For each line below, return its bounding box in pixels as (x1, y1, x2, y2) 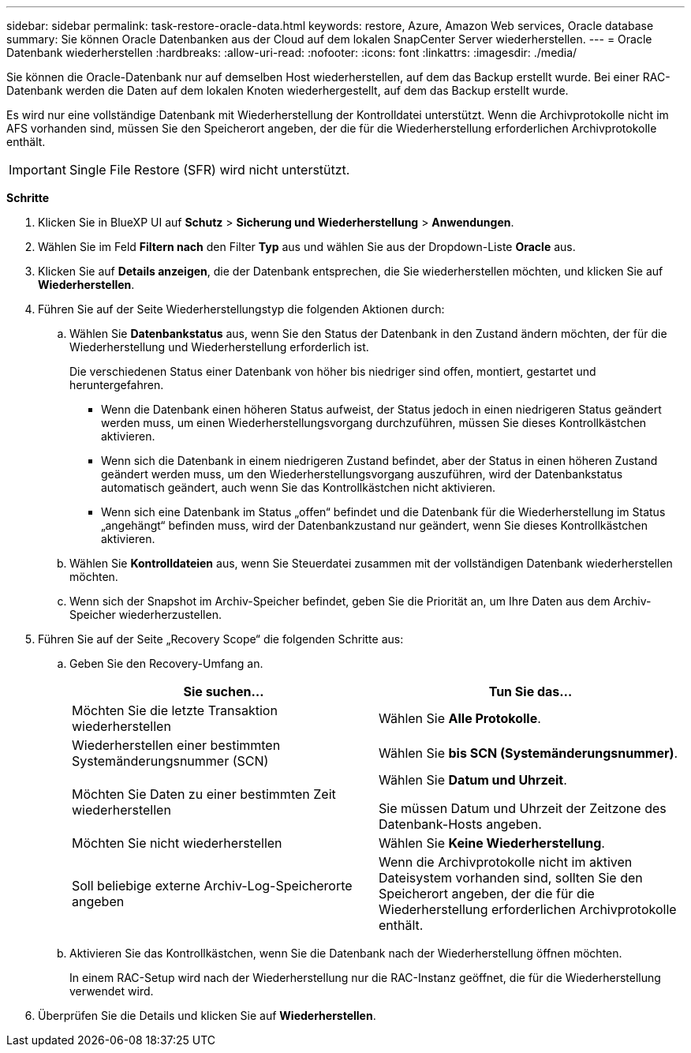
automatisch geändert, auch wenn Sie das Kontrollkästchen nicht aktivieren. (101, 481, 496, 494)
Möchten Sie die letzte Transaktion (72, 703, 278, 718)
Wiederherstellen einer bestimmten (72, 737, 281, 753)
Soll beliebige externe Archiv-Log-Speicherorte (72, 878, 353, 894)
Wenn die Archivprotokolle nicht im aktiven (379, 854, 633, 870)
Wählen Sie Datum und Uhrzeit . (379, 772, 567, 788)
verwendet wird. (69, 984, 154, 998)
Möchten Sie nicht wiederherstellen (72, 835, 282, 851)
